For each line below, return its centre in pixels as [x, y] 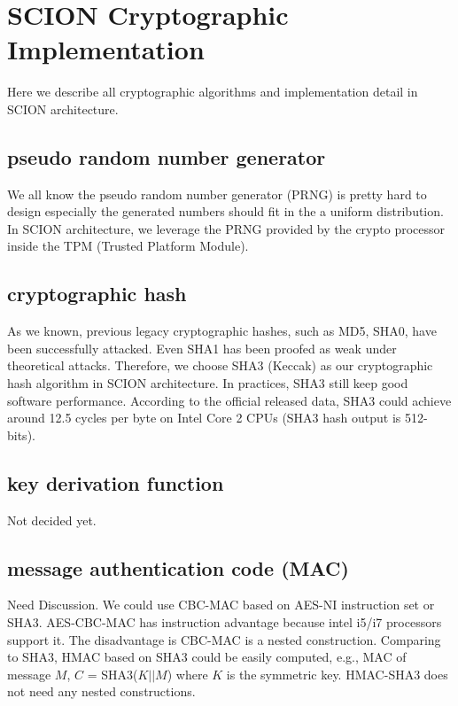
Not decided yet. [52, 520]
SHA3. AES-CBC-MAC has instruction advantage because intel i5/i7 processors [225, 622]
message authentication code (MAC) [178, 567]
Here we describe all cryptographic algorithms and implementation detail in [213, 92]
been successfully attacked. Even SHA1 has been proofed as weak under [202, 348]
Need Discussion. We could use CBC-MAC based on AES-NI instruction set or [221, 605]
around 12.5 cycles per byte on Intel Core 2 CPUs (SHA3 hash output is [204, 418]
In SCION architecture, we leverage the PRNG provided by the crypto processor [226, 228]
